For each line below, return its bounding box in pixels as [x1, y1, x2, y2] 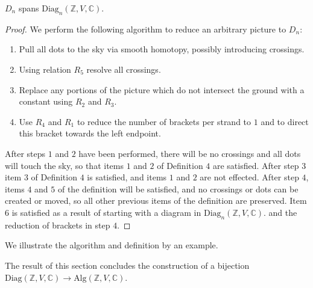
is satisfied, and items [87, 171, 167, 183]
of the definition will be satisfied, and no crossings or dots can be [57, 182, 299, 195]
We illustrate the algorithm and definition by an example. [5, 239, 218, 251]
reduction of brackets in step [5, 218, 110, 231]
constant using [19, 95, 73, 108]
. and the [264, 206, 297, 218]
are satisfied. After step [212, 159, 299, 171]
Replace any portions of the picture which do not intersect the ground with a [19, 83, 305, 96]
